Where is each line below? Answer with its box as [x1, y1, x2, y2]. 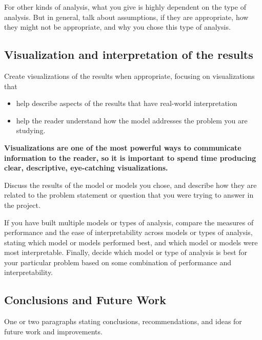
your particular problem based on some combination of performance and [4, 257, 231, 267]
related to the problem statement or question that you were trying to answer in [4, 189, 254, 200]
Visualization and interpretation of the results [4, 47, 253, 62]
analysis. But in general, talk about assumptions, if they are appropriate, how [4, 11, 249, 22]
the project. [4, 199, 41, 210]
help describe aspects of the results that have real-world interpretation [16, 98, 237, 109]
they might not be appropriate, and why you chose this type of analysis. [4, 22, 231, 32]
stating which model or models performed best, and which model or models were [4, 237, 258, 247]
